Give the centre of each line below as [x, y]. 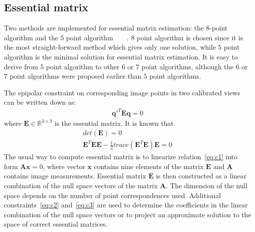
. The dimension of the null [207, 185]
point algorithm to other [83, 66]
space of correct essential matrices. [56, 224]
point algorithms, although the [188, 66]
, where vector [64, 166]
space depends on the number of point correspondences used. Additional [113, 195]
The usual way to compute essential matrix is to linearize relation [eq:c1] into [121, 157]
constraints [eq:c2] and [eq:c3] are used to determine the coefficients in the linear [126, 205]
